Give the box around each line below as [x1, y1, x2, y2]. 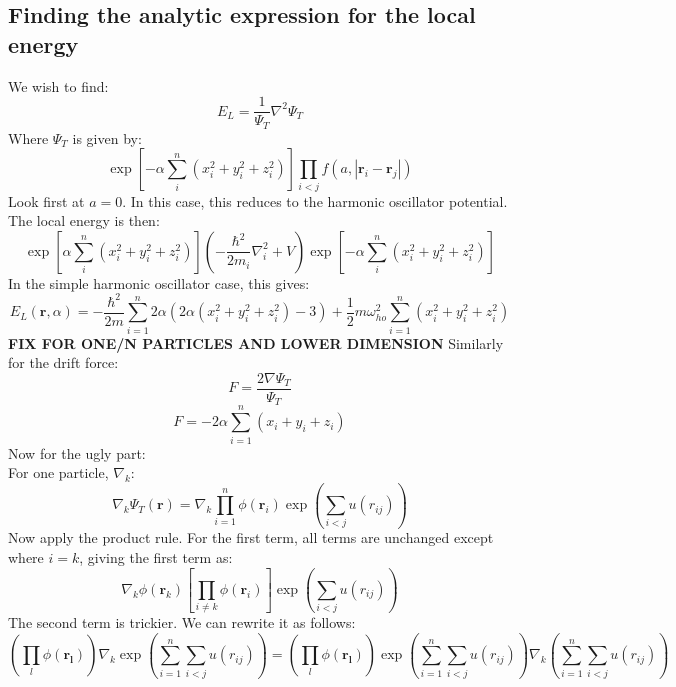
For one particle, [8, 462, 109, 483]
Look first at [8, 190, 85, 211]
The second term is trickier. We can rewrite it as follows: [8, 612, 356, 633]
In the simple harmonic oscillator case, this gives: [8, 272, 310, 293]
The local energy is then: [8, 210, 160, 231]
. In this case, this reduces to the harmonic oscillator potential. [122, 190, 508, 211]
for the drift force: [8, 352, 119, 373]
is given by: [72, 127, 142, 148]
